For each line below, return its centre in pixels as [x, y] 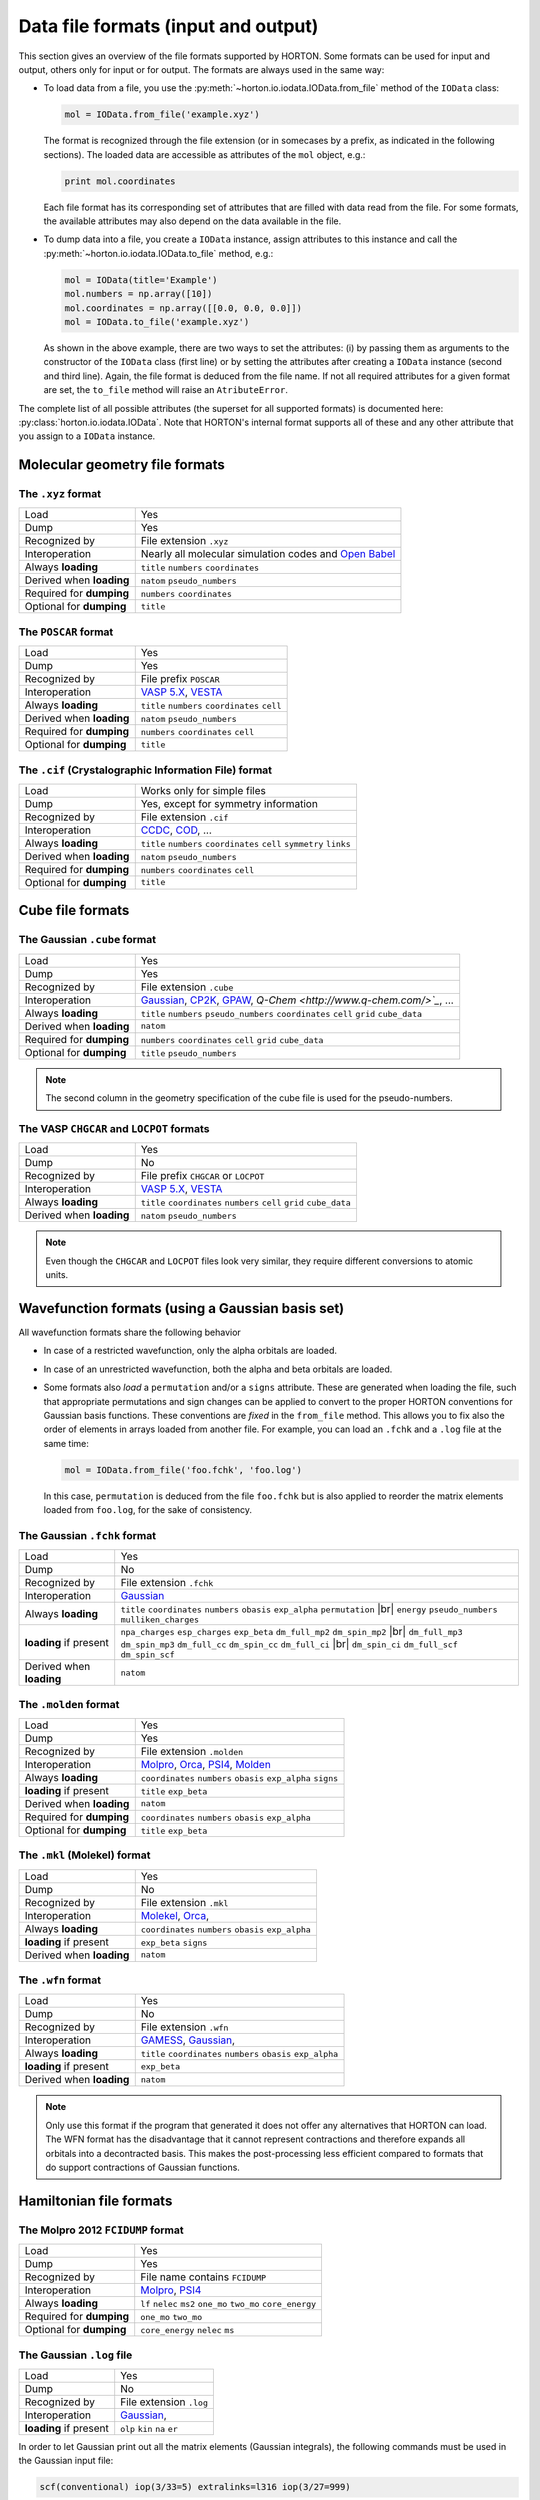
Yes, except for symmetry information [229, 803]
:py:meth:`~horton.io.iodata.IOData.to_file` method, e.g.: [158, 253]
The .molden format [69, 1704]
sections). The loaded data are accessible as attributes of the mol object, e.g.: [204, 154]
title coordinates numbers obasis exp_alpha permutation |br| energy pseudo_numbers [309, 1609]
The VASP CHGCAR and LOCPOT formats [114, 1128]
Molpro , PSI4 [171, 2290]
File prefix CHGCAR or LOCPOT [202, 1176]
